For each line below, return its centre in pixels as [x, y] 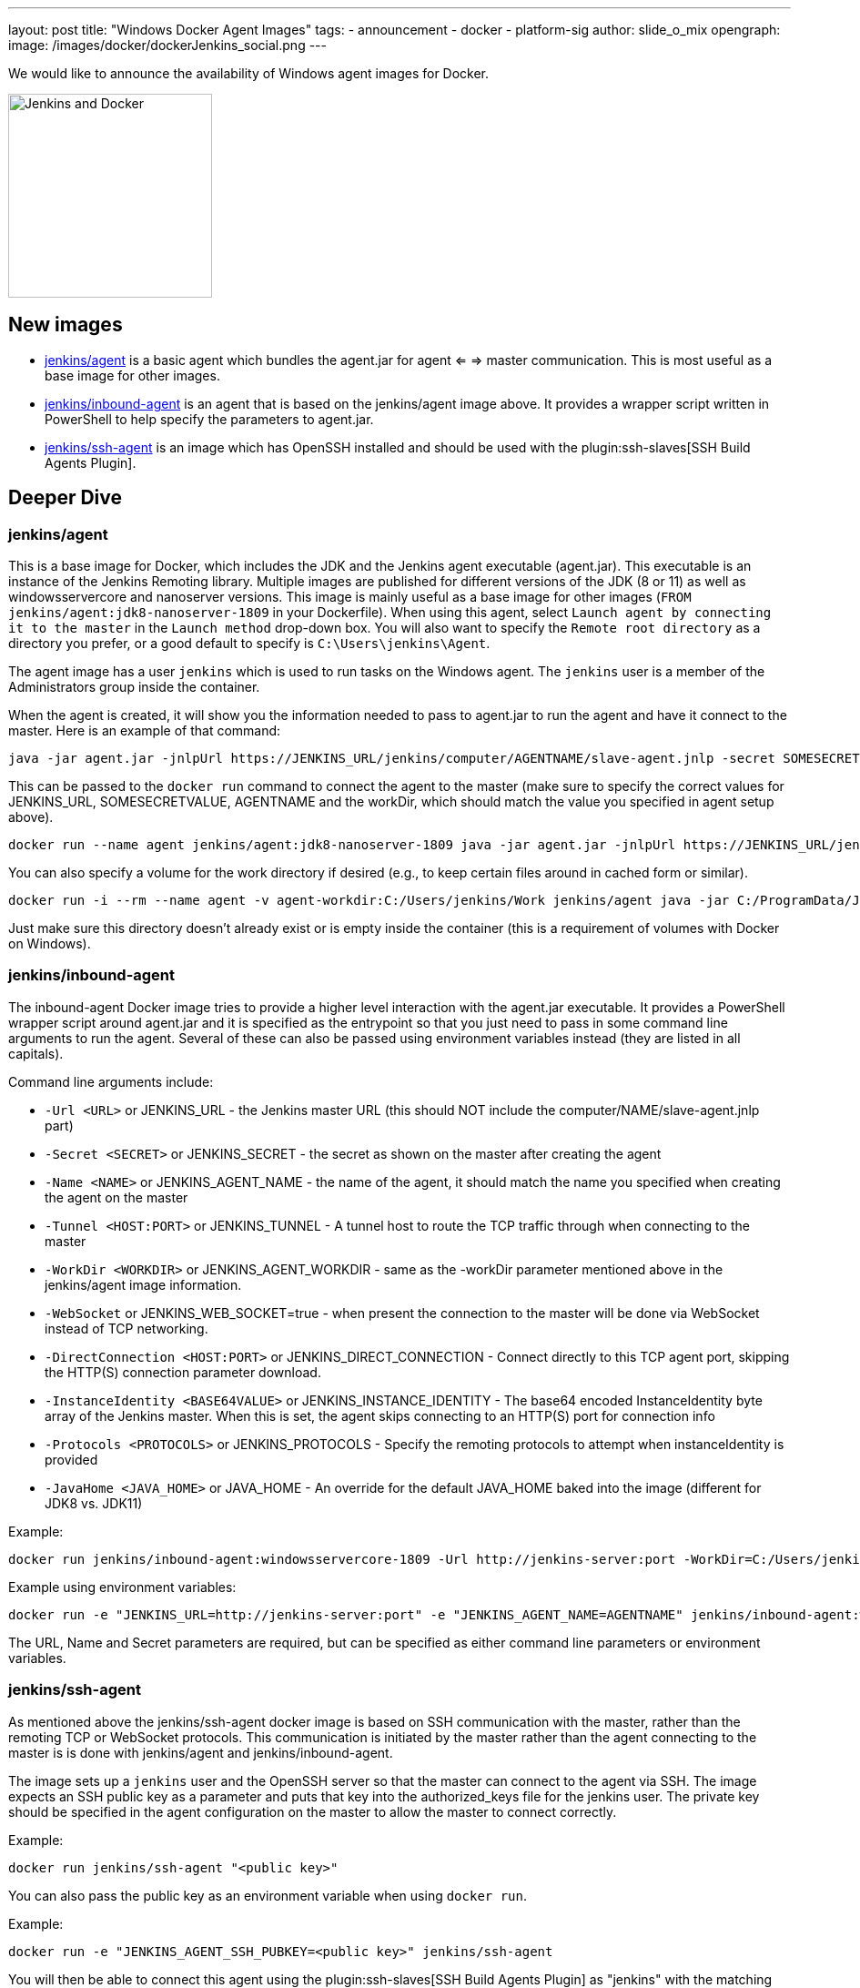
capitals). [36, 1053]
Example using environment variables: [122, 1587]
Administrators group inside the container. [134, 687]
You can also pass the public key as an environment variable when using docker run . [268, 1895]
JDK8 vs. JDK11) [94, 1503]
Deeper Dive [66, 498]
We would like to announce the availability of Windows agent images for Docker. [249, 73]
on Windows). [50, 944]
